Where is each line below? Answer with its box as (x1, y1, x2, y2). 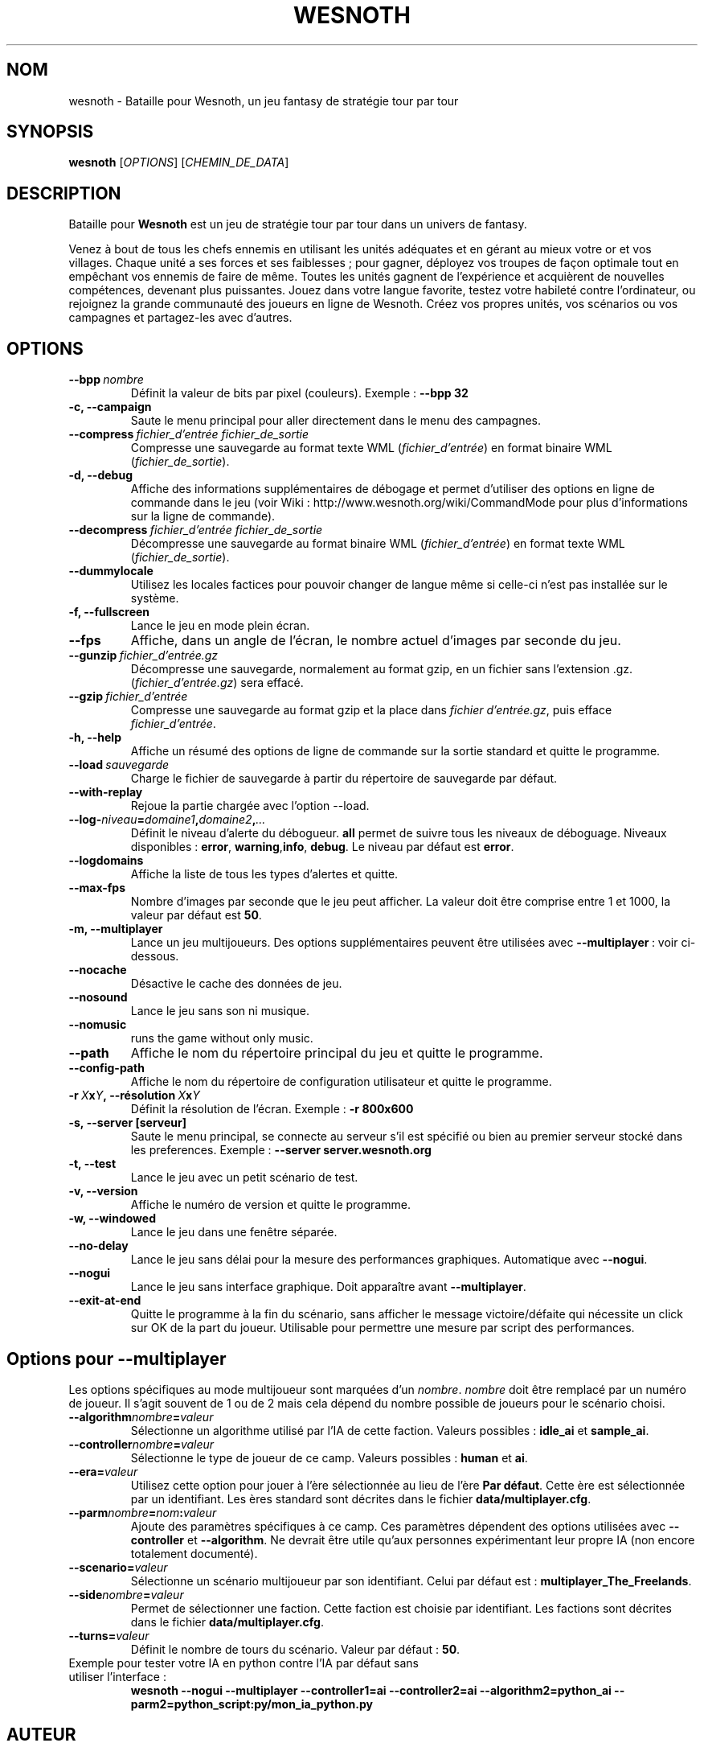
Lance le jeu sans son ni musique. (130, 1004, 310, 1018)
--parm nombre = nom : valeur (68, 1505, 217, 1519)
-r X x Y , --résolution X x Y (68, 1088, 200, 1103)
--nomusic (68, 1017, 127, 1032)
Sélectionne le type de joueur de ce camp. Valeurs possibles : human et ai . (130, 1450, 528, 1465)
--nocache (68, 963, 127, 977)
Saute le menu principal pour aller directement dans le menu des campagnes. (130, 413, 542, 428)
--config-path (68, 1061, 145, 1075)
